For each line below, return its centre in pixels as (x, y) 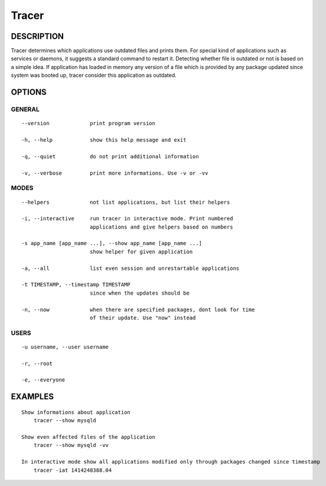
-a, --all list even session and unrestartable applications (131, 268)
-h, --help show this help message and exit (104, 140)
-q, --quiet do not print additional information (110, 156)
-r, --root (37, 363)
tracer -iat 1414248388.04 (73, 470)
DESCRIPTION (38, 36)
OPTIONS (29, 92)
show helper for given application (141, 252)
